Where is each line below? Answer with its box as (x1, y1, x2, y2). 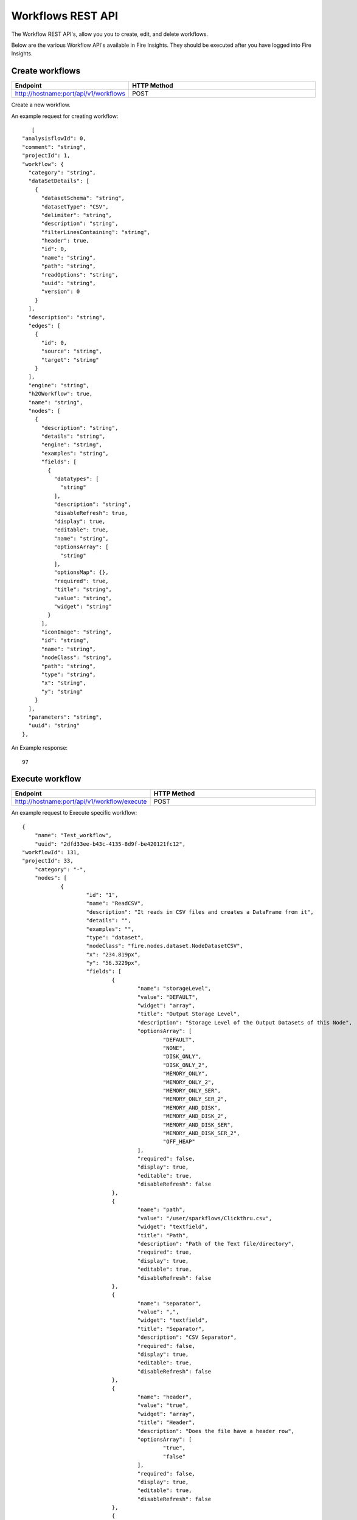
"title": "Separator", (137, 1325, 205, 1332)
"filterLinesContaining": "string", (41, 229, 151, 235)
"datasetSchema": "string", (41, 195, 125, 202)
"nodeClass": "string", (41, 654, 113, 661)
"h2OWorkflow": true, (28, 390, 93, 398)
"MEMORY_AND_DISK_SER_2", (162, 1130, 240, 1136)
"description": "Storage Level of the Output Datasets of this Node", (137, 1019, 353, 1026)
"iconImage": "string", (41, 629, 113, 635)
